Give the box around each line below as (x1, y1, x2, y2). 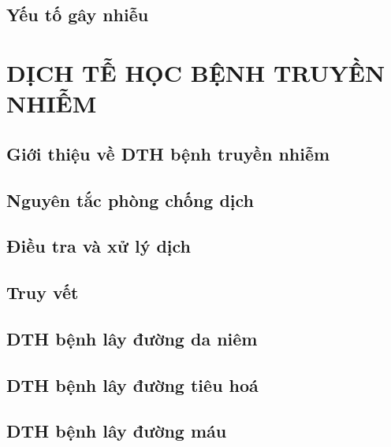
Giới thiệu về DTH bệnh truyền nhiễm (6, 141, 330, 165)
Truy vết (6, 280, 79, 305)
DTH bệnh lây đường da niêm (6, 326, 258, 350)
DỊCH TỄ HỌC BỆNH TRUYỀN (6, 56, 385, 88)
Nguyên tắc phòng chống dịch (6, 187, 255, 212)
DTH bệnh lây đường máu (6, 419, 227, 443)
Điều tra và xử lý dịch (6, 234, 192, 258)
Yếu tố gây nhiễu (6, 2, 149, 27)
